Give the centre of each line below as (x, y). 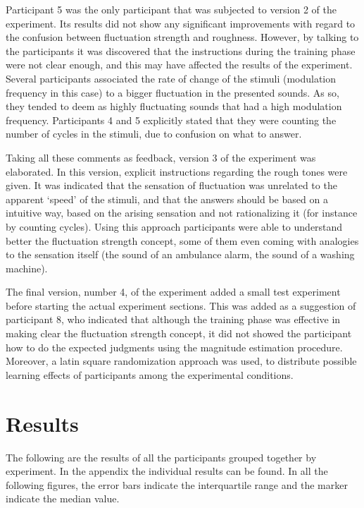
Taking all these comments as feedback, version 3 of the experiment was (161, 157)
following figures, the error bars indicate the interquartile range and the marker (177, 484)
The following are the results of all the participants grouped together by (161, 457)
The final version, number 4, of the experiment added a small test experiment (173, 292)
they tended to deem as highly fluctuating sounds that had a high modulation (174, 106)
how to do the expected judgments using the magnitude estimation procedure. (174, 347)
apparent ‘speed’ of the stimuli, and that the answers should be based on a (167, 199)
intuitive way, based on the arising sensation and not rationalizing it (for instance (182, 213)
